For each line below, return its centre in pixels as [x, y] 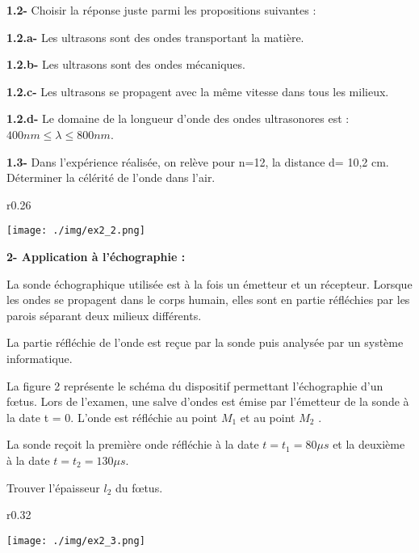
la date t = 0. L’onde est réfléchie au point [112, 417]
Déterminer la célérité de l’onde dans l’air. [111, 177]
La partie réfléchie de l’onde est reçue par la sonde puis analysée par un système [205, 342]
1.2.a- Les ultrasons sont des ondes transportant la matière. [155, 37]
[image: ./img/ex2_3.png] [76, 540]
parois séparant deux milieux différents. [104, 315]
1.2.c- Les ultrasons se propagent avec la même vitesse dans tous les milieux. [198, 91]
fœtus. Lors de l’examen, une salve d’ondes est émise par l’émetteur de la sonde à [208, 401]
